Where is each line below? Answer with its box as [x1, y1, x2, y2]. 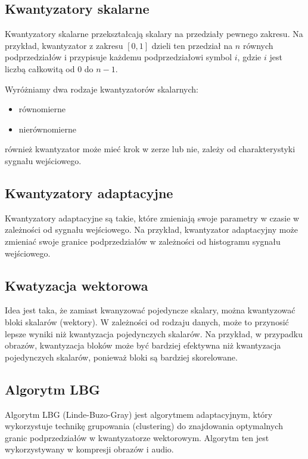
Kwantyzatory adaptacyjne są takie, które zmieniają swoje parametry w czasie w [5, 211, 300, 224]
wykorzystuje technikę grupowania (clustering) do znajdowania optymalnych [5, 420, 283, 432]
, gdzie [237, 51, 262, 63]
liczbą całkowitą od [5, 62, 75, 75]
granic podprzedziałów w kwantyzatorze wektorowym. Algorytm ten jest [5, 431, 269, 443]
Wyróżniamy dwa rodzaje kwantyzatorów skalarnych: [5, 82, 198, 95]
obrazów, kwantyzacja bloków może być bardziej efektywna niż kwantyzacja [5, 339, 281, 352]
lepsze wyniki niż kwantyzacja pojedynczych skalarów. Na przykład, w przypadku [5, 327, 303, 340]
